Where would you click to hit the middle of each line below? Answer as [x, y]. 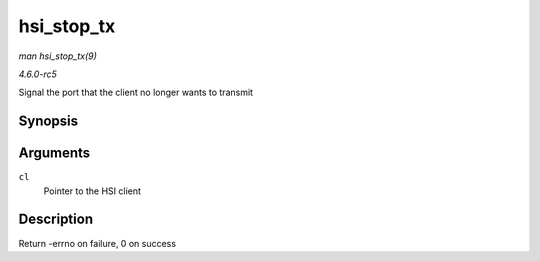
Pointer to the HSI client [92, 191]
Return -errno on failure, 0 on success [97, 243]
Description [56, 219]
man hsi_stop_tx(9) [57, 56]
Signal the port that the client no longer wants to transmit [136, 92]
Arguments [54, 153]
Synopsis [48, 121]
